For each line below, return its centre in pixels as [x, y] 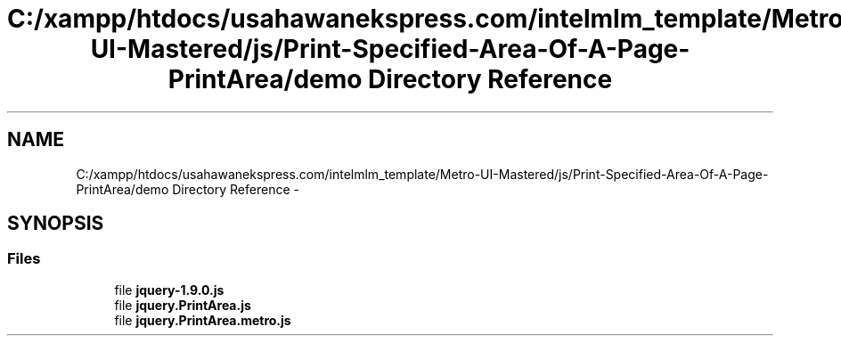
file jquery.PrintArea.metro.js [203, 320]
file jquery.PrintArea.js [183, 305]
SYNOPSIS [56, 224]
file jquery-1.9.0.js [169, 290]
